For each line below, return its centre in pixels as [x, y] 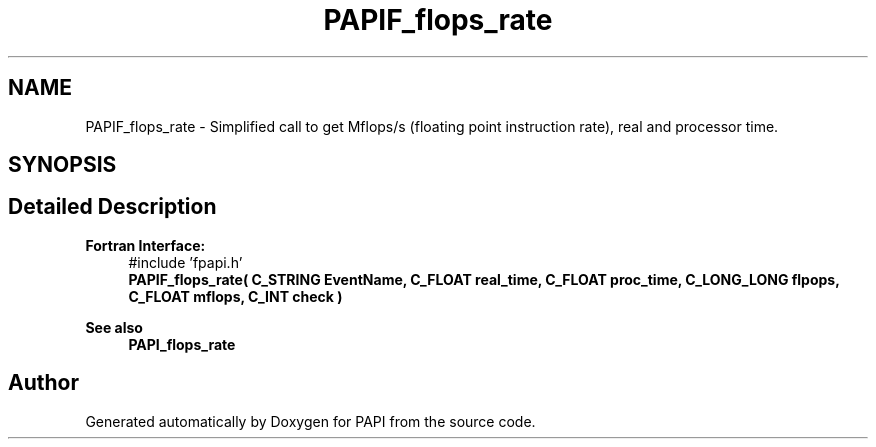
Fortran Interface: [145, 245]
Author [43, 383]
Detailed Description [112, 207]
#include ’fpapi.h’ [185, 262]
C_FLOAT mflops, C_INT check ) [235, 296]
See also [114, 327]
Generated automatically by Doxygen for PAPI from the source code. [310, 421]
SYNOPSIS [62, 165]
